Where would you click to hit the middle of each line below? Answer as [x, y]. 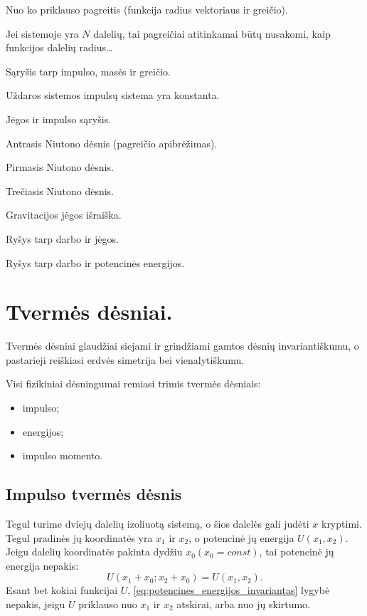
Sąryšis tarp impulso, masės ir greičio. [88, 71]
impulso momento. [63, 455]
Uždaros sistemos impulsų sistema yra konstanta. [113, 95]
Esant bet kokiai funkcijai [62, 590]
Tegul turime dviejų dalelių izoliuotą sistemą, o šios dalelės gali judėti [158, 524]
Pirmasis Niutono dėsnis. [60, 167]
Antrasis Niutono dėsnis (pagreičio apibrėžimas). [112, 143]
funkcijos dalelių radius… [59, 47]
